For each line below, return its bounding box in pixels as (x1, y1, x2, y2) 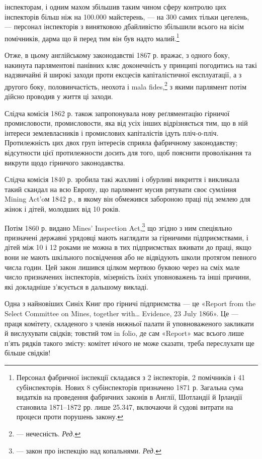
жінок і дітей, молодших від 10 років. (5, 204, 120, 214)
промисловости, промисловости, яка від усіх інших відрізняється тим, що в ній (5, 118, 248, 128)
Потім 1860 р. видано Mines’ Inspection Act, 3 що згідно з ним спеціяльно (5, 221, 232, 233)
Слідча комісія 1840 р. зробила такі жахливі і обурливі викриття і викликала (5, 174, 239, 185)
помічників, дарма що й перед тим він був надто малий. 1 (5, 31, 180, 43)
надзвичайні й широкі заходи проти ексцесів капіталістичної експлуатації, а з (5, 69, 242, 80)
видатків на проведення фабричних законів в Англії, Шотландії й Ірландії (16, 392, 242, 402)
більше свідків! (5, 347, 51, 358)
